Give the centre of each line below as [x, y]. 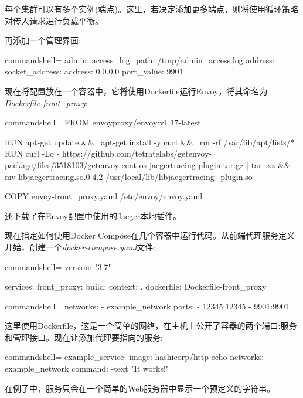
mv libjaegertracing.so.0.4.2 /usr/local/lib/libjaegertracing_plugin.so [129, 176]
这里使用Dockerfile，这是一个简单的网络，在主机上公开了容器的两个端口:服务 [151, 326]
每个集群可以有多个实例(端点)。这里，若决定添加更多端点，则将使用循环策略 [151, 9]
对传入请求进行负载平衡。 [54, 20]
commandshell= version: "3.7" [58, 266]
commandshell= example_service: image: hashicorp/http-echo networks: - [137, 357]
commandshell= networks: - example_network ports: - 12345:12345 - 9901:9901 [147, 306]
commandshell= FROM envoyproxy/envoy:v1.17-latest [103, 122]
